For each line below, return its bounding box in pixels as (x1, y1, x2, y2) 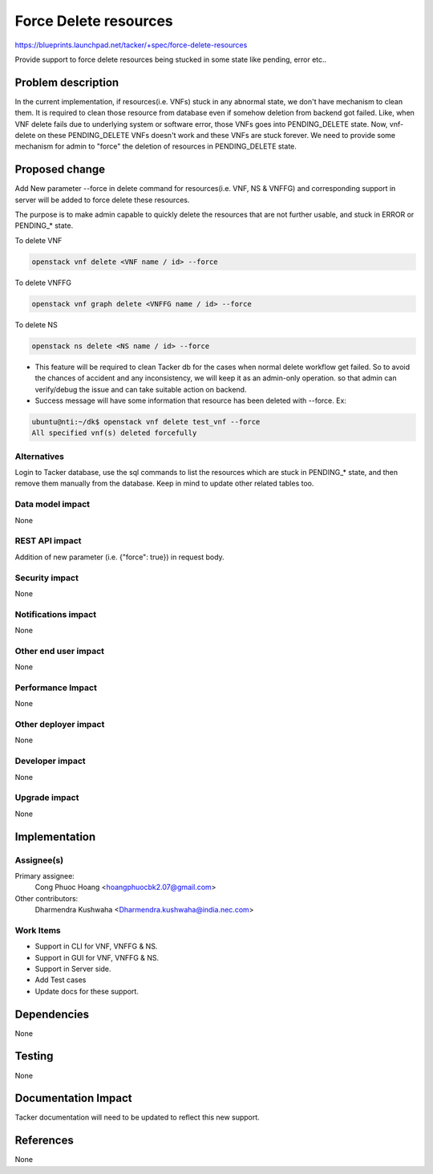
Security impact (14, 572, 79, 583)
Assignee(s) (14, 855, 64, 866)
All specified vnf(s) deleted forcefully (31, 429, 197, 437)
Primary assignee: (14, 871, 75, 880)
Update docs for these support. (34, 986, 140, 996)
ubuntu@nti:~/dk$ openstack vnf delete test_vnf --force (31, 417, 261, 426)
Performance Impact (14, 682, 98, 693)
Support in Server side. (34, 964, 111, 973)
